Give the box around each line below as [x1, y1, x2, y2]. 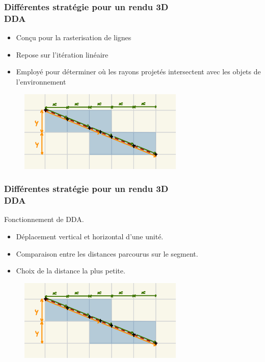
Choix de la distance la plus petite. [16, 265, 125, 276]
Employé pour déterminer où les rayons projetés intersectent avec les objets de [16, 66, 261, 77]
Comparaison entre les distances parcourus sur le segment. [16, 248, 198, 259]
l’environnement [16, 76, 66, 87]
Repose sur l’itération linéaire [16, 49, 109, 60]
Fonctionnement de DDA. [4, 214, 84, 225]
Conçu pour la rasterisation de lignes [16, 32, 131, 43]
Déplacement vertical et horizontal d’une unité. [16, 231, 164, 242]
